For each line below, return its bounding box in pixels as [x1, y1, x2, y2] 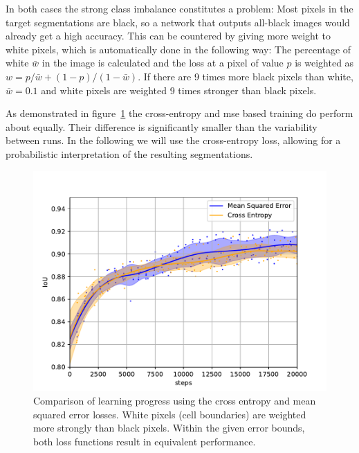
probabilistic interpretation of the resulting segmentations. [6, 146, 253, 161]
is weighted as [295, 55, 354, 70]
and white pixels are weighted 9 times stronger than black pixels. [41, 82, 317, 97]
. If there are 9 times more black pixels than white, [138, 69, 353, 83]
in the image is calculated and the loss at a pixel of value [42, 55, 284, 70]
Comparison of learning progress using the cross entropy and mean [33, 393, 316, 408]
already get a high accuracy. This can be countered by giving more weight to [6, 28, 331, 43]
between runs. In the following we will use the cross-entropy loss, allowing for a [6, 133, 341, 148]
